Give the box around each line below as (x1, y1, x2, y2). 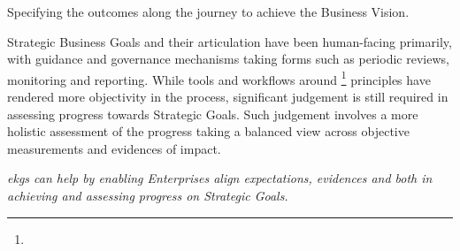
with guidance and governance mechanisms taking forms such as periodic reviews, (7, 49, 449, 68)
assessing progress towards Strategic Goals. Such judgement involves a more (7, 104, 418, 123)
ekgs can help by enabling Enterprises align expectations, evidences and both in (7, 169, 433, 187)
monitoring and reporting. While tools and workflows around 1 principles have (7, 67, 431, 88)
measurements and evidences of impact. (7, 139, 221, 157)
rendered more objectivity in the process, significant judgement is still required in (7, 87, 448, 106)
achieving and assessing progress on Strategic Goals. (7, 186, 288, 204)
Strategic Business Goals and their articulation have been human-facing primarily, (7, 32, 452, 50)
